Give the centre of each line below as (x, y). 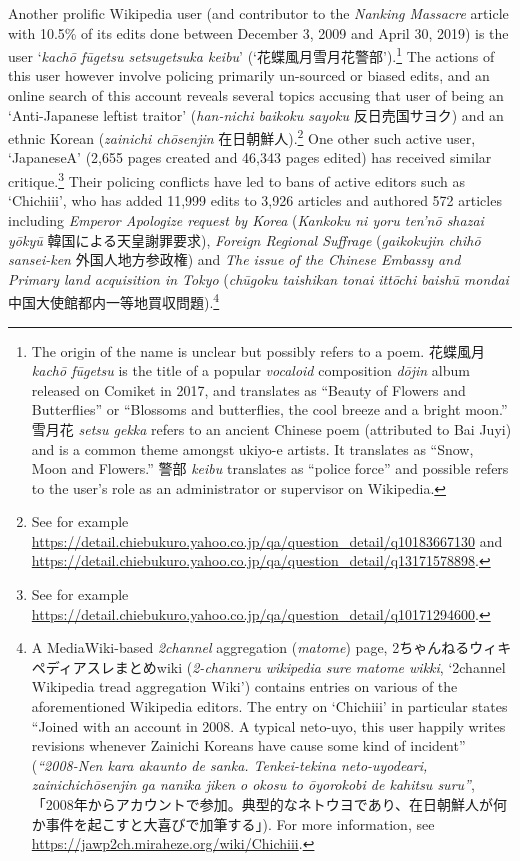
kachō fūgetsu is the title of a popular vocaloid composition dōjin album (250, 370)
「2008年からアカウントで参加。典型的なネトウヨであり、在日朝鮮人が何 (269, 804)
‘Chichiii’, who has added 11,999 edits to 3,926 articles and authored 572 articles (255, 200)
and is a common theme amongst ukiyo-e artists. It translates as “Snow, (252, 448)
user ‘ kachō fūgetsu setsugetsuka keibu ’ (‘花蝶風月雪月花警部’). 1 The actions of (251, 54)
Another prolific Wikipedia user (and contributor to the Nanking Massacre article (258, 13)
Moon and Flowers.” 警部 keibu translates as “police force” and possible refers (270, 468)
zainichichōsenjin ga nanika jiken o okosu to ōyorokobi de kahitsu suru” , (253, 784)
